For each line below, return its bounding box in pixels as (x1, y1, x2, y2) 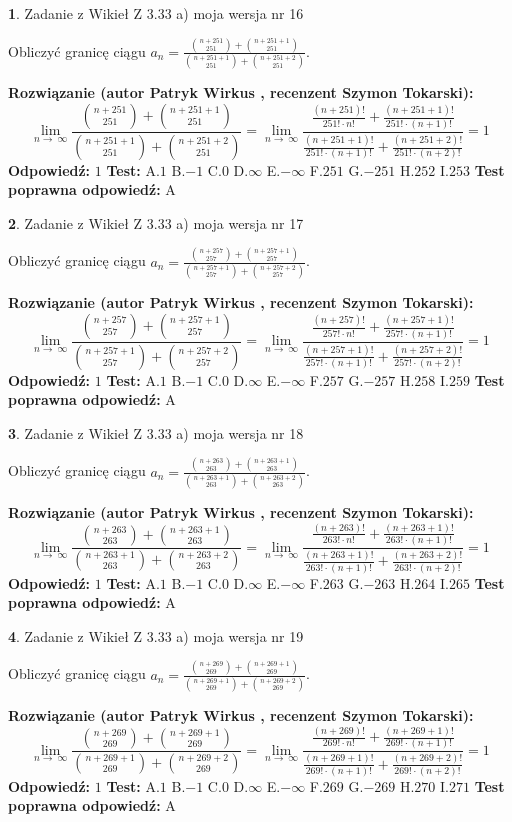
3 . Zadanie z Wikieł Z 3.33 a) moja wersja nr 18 (8, 422, 304, 443)
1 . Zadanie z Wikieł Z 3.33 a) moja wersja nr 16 (8, 3, 304, 23)
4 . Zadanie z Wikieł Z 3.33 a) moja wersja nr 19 (8, 625, 304, 646)
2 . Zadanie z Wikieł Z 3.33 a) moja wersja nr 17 (8, 212, 304, 233)
